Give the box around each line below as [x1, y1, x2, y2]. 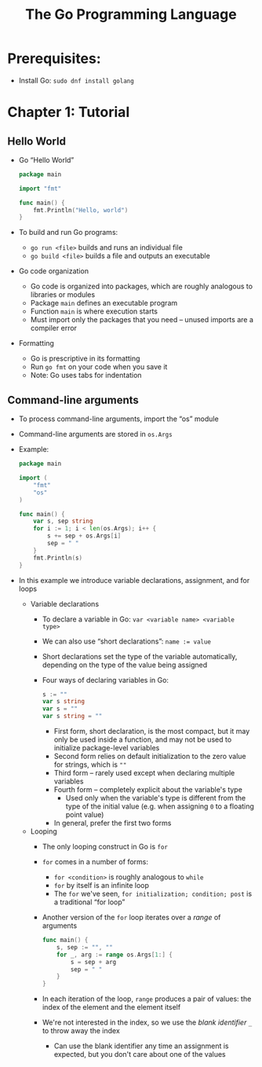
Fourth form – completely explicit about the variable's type [53, 785, 242, 794]
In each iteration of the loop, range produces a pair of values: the [42, 994, 252, 1003]
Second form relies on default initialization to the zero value [53, 752, 246, 761]
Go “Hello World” [18, 155, 75, 164]
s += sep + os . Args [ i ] [47, 532, 122, 540]
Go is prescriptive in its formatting [30, 354, 140, 363]
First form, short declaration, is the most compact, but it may [53, 727, 250, 735]
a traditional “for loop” [53, 897, 126, 907]
